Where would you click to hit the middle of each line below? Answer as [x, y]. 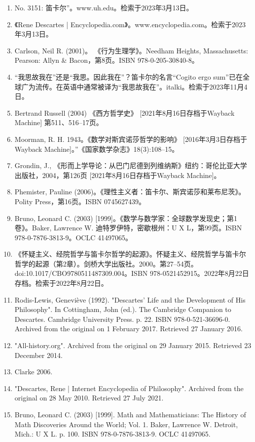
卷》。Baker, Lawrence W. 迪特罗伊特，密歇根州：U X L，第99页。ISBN [128, 228]
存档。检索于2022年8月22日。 [61, 283]
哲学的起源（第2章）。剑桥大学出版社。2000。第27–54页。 [106, 263]
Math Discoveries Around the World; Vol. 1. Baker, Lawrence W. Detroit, [126, 424]
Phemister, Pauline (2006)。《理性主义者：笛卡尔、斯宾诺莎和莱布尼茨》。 [130, 192]
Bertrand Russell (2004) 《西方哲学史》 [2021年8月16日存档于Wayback [125, 112]
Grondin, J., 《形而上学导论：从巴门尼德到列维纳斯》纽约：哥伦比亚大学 [131, 165]
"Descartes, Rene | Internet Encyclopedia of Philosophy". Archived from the [129, 388]
